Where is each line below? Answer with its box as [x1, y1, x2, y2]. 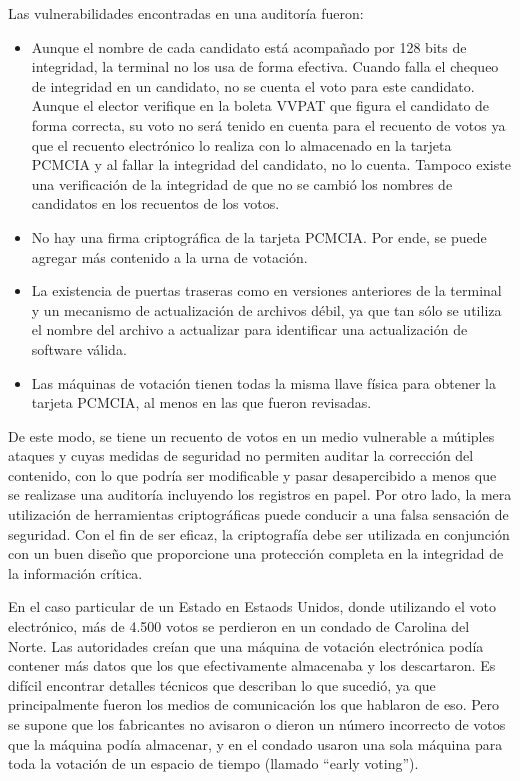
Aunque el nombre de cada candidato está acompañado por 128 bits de [31, 36, 467, 57]
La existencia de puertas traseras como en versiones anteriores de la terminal [31, 280, 502, 301]
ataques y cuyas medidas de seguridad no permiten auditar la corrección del [8, 445, 474, 466]
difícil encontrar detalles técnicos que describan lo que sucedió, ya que [8, 674, 436, 695]
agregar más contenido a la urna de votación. [31, 246, 308, 267]
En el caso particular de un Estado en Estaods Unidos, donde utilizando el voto [8, 596, 496, 617]
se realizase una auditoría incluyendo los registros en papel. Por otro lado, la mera [8, 484, 512, 505]
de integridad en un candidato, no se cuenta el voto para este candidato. [31, 75, 475, 96]
